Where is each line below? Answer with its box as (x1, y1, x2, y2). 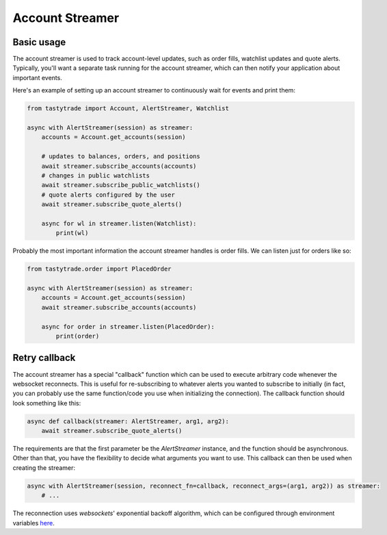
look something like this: (12, 399, 81, 407)
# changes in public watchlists (41, 171, 150, 179)
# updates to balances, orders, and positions (41, 153, 201, 160)
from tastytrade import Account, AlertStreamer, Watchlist (27, 105, 229, 112)
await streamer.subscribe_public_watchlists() (41, 182, 201, 189)
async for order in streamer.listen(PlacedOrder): (41, 323, 215, 330)
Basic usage (12, 36, 66, 48)
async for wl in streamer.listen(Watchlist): (41, 219, 197, 227)
